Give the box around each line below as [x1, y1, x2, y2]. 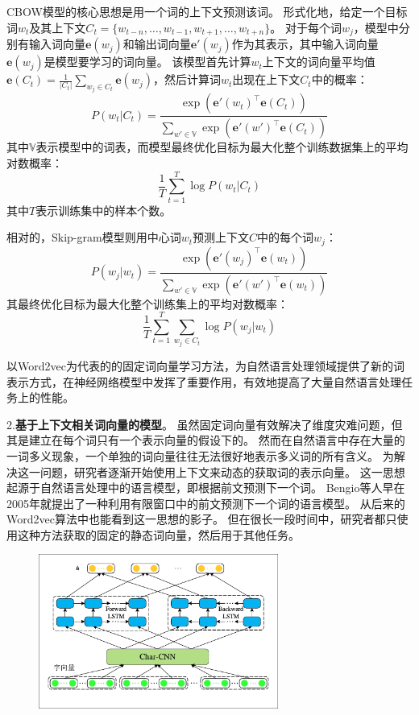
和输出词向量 [122, 35, 191, 52]
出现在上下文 [232, 71, 301, 88]
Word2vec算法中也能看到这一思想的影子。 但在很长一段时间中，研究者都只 [6, 510, 397, 527]
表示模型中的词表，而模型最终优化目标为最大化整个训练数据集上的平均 [35, 138, 409, 155]
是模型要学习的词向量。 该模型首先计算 [44, 53, 251, 70]
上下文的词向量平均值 [262, 53, 375, 70]
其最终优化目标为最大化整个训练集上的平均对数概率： [6, 295, 288, 312]
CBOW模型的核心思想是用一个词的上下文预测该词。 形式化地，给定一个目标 [6, 3, 408, 19]
